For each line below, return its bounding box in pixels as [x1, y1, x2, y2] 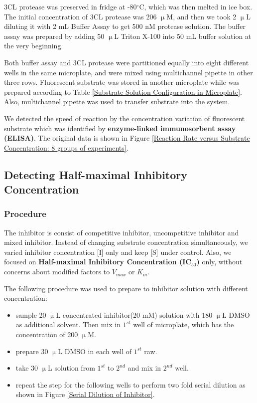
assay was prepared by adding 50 [4, 30, 105, 41]
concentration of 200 [15, 329, 78, 340]
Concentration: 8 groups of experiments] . [4, 142, 128, 153]
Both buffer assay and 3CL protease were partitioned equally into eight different [4, 57, 249, 67]
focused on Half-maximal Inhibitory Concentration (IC [4, 256, 191, 267]
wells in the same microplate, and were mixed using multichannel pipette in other [4, 67, 253, 77]
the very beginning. [4, 40, 63, 51]
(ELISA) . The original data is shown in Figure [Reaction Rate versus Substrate [4, 133, 250, 143]
